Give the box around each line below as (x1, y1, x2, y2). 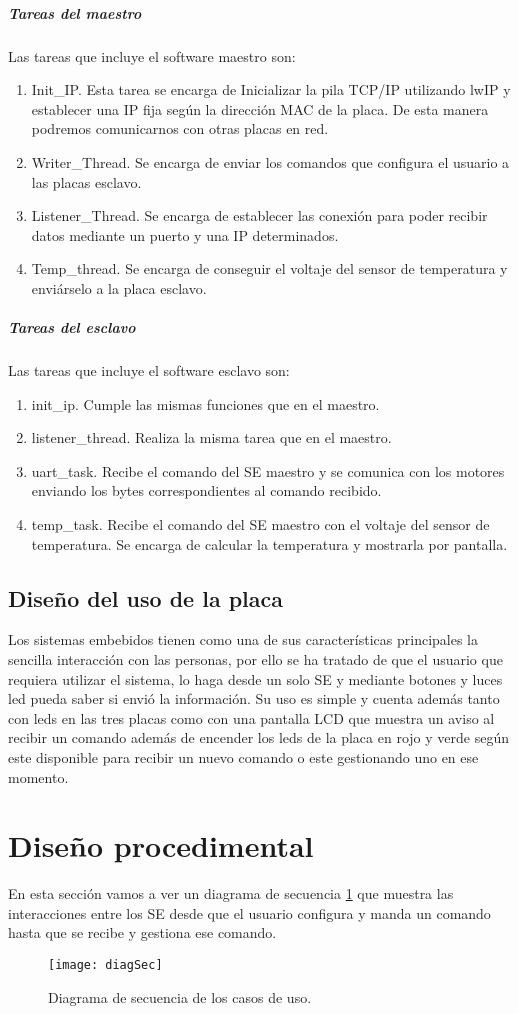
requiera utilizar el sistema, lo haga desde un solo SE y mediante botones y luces (8, 668, 503, 689)
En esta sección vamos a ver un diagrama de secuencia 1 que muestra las (8, 883, 454, 904)
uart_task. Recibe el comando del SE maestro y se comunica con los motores (31, 460, 505, 481)
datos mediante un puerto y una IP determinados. (31, 224, 339, 245)
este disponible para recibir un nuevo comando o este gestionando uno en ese (8, 746, 479, 767)
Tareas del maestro (8, 2, 142, 23)
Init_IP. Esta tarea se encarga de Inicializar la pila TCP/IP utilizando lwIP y (31, 79, 511, 100)
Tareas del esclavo (8, 317, 136, 338)
